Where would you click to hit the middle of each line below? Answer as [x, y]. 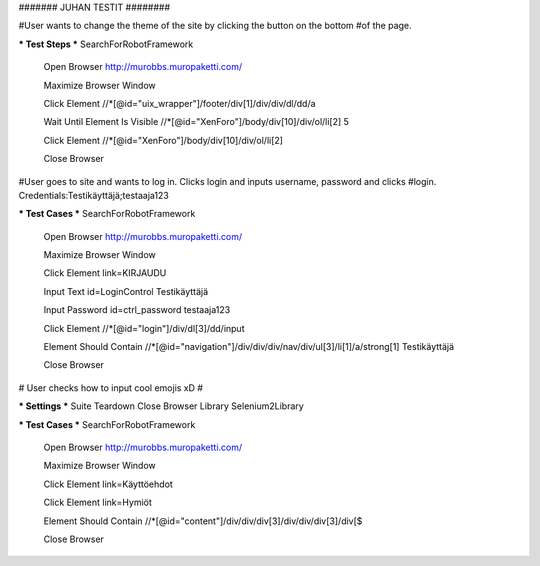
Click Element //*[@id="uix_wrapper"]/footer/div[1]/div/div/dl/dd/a [179, 103]
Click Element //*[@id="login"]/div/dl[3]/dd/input [144, 328]
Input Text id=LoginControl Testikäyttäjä [126, 291]
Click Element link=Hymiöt [97, 502]
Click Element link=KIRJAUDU [105, 273]
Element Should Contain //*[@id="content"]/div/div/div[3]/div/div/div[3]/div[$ [203, 521]
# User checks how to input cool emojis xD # [111, 387]
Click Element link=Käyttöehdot [108, 484]
